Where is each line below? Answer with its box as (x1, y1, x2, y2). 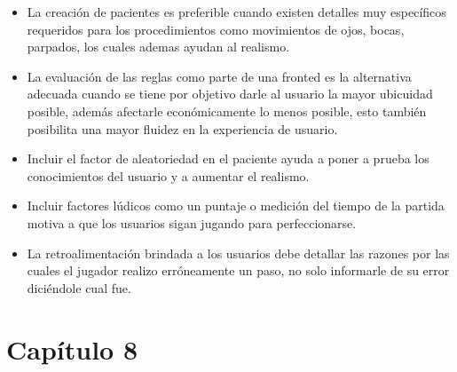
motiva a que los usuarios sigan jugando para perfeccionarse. (27, 213, 357, 232)
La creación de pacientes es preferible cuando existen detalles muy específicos (27, 3, 446, 20)
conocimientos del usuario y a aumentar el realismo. (27, 166, 310, 185)
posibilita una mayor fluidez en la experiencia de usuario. (27, 119, 338, 138)
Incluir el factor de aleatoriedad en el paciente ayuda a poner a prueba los (27, 149, 429, 168)
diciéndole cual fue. (27, 278, 131, 297)
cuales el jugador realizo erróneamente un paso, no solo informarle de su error (27, 261, 450, 280)
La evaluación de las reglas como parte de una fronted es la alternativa (27, 67, 412, 85)
